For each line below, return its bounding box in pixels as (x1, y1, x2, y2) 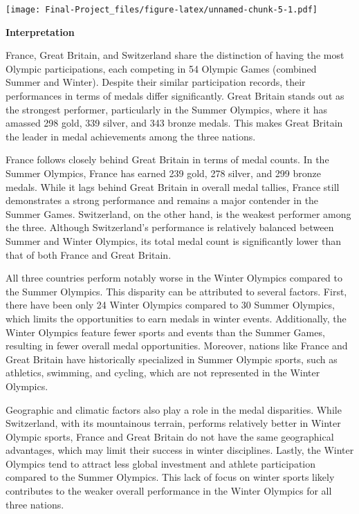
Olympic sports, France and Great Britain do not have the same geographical (6, 429, 334, 443)
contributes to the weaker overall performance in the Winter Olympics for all (6, 484, 332, 498)
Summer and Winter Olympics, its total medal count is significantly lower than (6, 233, 341, 248)
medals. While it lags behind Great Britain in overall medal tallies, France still (6, 179, 340, 194)
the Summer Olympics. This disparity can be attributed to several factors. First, (6, 284, 347, 298)
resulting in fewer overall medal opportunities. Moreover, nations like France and (6, 338, 348, 353)
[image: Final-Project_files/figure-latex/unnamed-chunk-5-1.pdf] (6, 5, 318, 15)
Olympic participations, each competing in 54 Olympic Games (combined (6, 61, 317, 75)
